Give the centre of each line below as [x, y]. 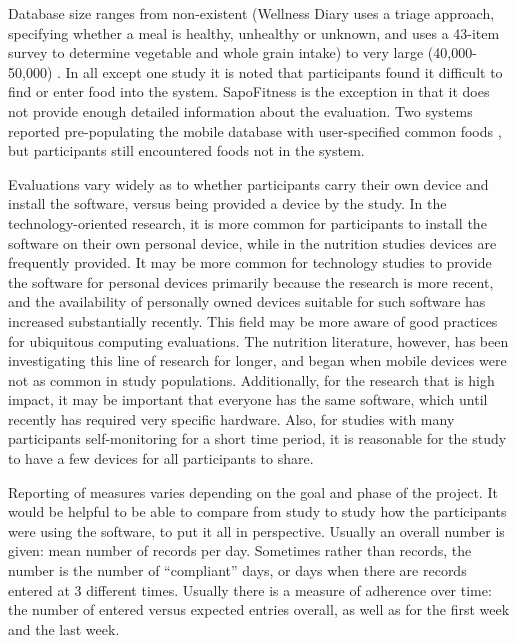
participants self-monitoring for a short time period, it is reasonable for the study [257, 438]
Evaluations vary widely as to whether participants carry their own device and [248, 183]
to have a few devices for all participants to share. [161, 458]
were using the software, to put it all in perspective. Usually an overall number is [256, 530]
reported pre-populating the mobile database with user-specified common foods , [255, 130]
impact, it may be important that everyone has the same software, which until [248, 399]
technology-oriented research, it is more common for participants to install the [247, 222]
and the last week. [64, 628]
